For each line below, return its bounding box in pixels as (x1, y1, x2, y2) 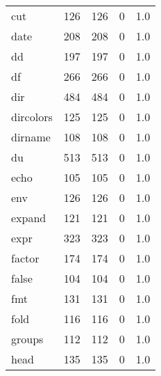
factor (11, 250, 40, 266)
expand (11, 210, 46, 226)
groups (11, 331, 44, 347)
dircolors (11, 109, 53, 125)
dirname (11, 129, 51, 145)
